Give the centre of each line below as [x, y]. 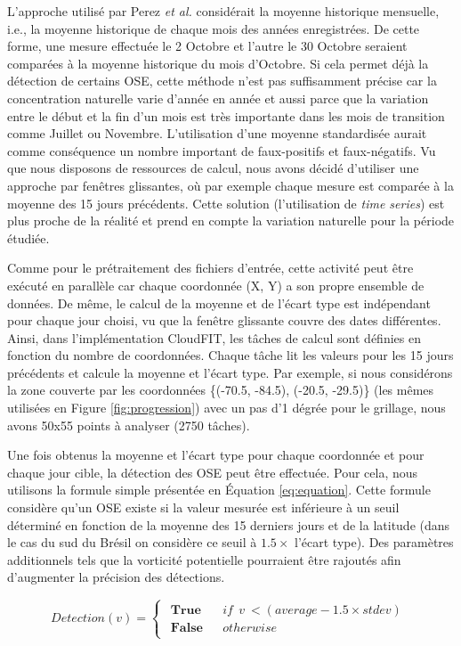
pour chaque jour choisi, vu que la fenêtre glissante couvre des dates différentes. [224, 320]
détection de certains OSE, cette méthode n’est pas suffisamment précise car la [222, 81]
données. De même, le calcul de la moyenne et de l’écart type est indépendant [219, 303]
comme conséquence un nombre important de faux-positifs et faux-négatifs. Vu [222, 150]
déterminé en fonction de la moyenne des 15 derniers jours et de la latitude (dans [229, 524]
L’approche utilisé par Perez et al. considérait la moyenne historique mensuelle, [223, 11]
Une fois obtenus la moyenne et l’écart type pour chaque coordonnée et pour [216, 455]
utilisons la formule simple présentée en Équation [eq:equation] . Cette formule [219, 490]
